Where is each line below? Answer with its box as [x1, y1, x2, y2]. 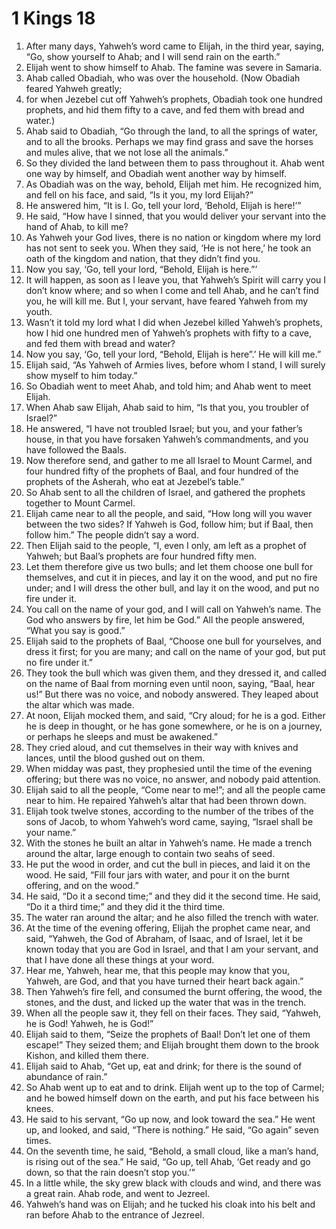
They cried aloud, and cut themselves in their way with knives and [25, 741, 299, 753]
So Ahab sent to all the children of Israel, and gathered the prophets [25, 486, 306, 498]
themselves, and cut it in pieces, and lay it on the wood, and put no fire [25, 571, 318, 583]
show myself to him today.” [25, 369, 138, 381]
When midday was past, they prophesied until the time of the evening [25, 762, 313, 774]
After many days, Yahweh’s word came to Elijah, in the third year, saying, [25, 40, 325, 52]
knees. [25, 1102, 54, 1114]
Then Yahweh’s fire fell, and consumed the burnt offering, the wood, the [25, 985, 323, 997]
